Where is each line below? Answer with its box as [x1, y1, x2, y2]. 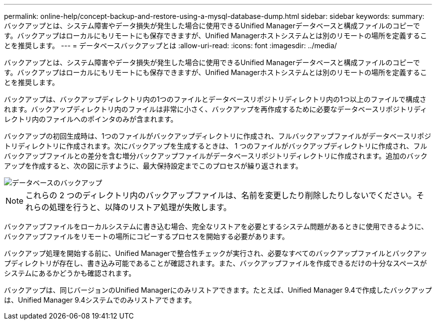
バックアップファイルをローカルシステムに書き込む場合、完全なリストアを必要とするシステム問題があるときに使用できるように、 [4, 222, 429, 231]
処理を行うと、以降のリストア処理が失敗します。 [49, 202, 231, 212]
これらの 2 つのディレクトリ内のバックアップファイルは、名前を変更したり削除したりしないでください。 [25, 190, 417, 200]
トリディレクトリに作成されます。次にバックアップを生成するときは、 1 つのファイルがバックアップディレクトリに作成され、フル [4, 142, 428, 150]
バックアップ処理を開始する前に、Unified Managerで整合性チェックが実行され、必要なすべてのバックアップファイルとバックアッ [4, 249, 428, 257]
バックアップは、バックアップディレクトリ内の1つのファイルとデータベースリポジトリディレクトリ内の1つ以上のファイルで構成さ [4, 95, 427, 103]
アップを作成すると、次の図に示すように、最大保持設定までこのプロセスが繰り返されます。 [4, 162, 303, 170]
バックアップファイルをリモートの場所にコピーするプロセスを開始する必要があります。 [4, 232, 289, 241]
